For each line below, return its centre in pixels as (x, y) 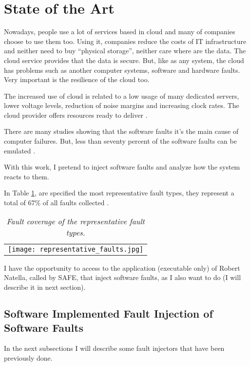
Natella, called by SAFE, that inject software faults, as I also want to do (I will (123, 277)
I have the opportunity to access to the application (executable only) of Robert (122, 268)
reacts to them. (27, 176)
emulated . (20, 150)
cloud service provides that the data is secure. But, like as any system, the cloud (124, 60)
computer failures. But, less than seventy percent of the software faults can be (120, 141)
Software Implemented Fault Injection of (108, 313)
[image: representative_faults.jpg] (76, 249)
